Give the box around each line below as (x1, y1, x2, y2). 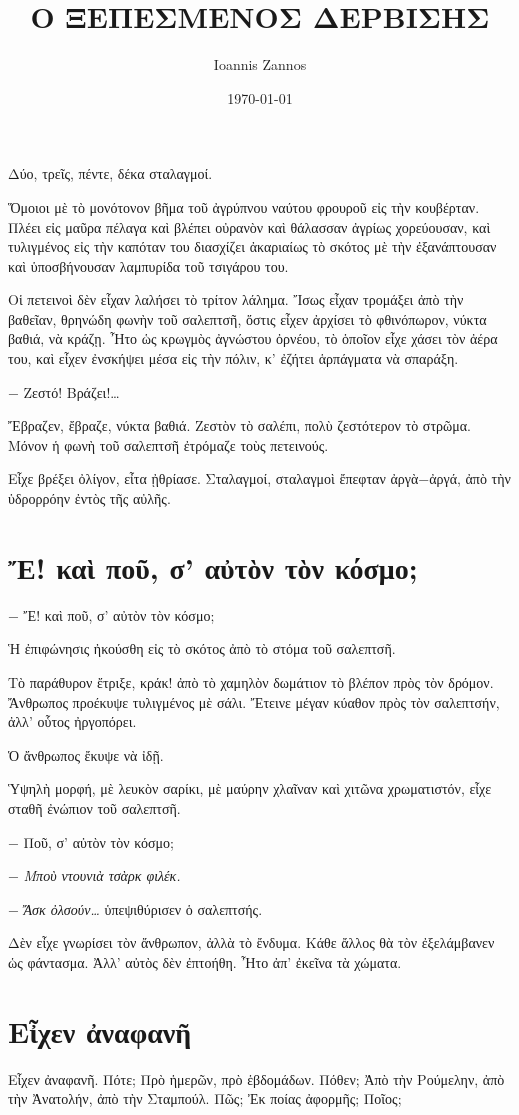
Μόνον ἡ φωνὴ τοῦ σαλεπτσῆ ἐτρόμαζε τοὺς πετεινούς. (8, 434, 329, 455)
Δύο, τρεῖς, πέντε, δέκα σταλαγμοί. (8, 163, 213, 184)
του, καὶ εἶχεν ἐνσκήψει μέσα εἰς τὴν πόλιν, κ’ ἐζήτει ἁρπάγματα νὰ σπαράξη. (8, 348, 459, 369)
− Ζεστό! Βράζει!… (8, 381, 120, 402)
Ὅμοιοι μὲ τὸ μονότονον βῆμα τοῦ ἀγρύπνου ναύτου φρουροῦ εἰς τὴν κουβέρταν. (8, 196, 480, 217)
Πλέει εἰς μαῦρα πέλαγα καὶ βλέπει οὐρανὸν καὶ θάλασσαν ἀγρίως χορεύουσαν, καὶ (8, 216, 491, 237)
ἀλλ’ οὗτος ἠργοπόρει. (8, 711, 137, 732)
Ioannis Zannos (213, 54, 307, 75)
